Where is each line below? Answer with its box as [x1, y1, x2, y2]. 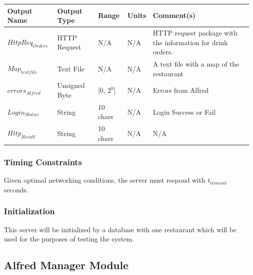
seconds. [4, 184, 28, 194]
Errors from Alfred [153, 85, 209, 95]
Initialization [4, 205, 55, 217]
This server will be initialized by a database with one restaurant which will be [4, 224, 237, 234]
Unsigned [57, 80, 85, 90]
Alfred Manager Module [4, 258, 129, 273]
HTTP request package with [153, 27, 238, 37]
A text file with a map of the [153, 58, 239, 69]
